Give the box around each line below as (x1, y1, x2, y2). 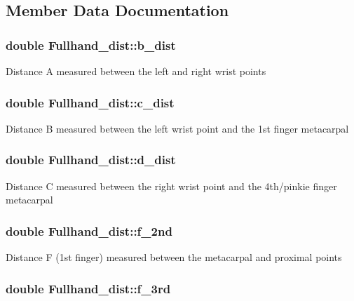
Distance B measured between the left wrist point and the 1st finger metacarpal (6, 121, 349, 135)
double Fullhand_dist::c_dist (6, 93, 175, 111)
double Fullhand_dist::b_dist (6, 36, 176, 53)
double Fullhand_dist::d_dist (6, 151, 176, 168)
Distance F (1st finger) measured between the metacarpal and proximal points (6, 250, 342, 265)
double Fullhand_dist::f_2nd (6, 222, 172, 239)
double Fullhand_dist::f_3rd (6, 279, 171, 297)
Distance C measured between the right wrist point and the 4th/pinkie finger (6, 178, 337, 193)
